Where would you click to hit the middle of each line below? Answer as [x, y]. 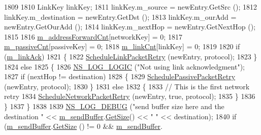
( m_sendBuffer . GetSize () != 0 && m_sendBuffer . [83, 126]
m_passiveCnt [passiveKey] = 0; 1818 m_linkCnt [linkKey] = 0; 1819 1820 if [122, 46]
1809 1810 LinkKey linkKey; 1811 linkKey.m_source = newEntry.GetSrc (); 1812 [131, 7]
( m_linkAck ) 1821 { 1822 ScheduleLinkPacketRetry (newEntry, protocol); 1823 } [131, 56]
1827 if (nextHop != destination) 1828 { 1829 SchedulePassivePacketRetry [120, 76]
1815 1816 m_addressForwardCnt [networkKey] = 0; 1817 [93, 36]
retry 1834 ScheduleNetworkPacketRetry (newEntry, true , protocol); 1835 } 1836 [130, 96]
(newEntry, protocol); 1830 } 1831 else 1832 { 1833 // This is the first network [127, 86]
